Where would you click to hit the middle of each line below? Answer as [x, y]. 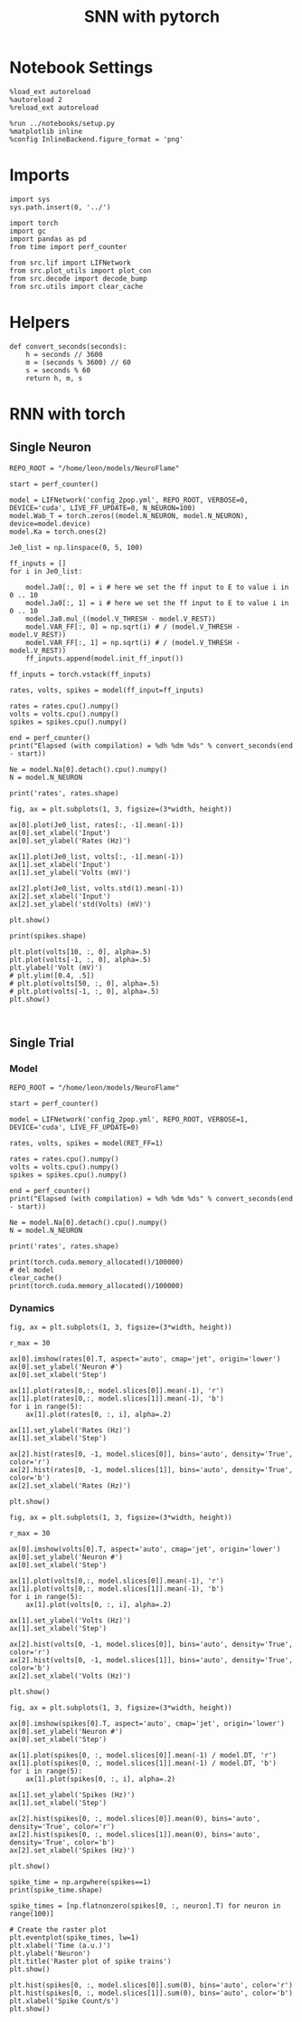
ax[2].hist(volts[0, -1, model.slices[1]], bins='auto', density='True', [151, 1660]
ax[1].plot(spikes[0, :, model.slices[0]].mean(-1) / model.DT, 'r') [143, 1755]
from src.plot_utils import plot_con [80, 270]
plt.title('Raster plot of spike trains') [90, 1961]
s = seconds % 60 [58, 370]
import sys [30, 199]
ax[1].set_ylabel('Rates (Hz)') [70, 1430]
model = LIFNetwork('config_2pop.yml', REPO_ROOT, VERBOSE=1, [129, 1119]
